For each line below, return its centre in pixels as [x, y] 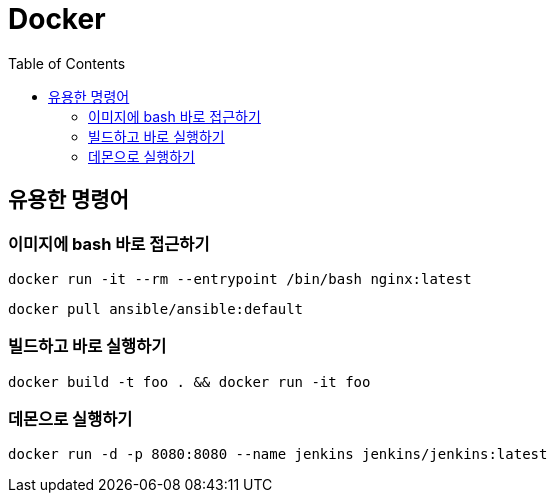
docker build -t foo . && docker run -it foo [189, 381]
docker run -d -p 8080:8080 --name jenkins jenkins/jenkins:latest [278, 454]
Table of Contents [67, 63]
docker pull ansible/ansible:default [156, 308]
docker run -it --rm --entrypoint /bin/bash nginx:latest [240, 278]
